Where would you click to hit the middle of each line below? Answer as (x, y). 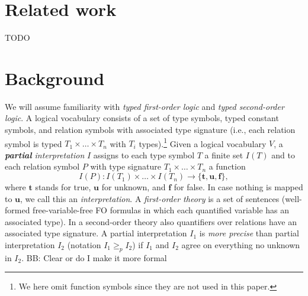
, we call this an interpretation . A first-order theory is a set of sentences (150, 198)
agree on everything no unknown (241, 245)
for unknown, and (134, 187)
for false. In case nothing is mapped (238, 187)
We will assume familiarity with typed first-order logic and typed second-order (145, 106)
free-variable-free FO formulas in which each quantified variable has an (161, 210)
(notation (84, 245)
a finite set (224, 154)
